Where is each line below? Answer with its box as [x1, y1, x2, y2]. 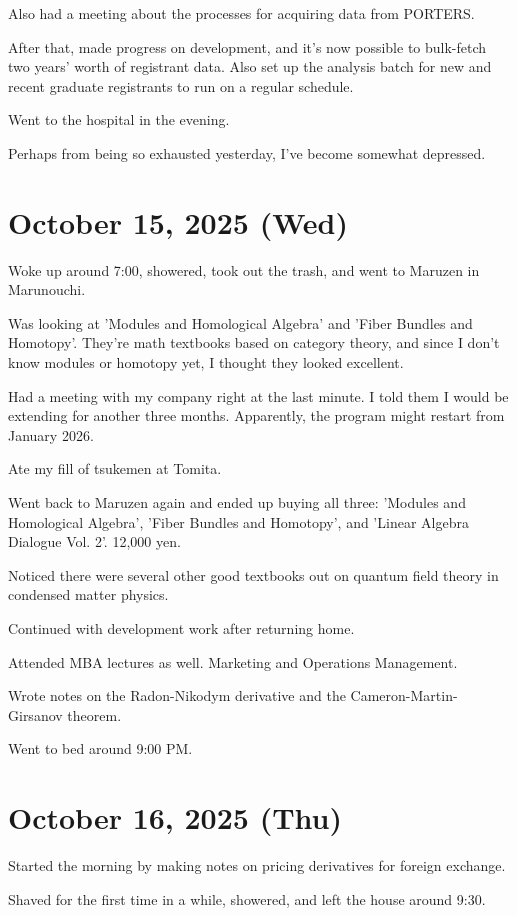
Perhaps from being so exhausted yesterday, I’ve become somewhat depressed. [8, 142, 486, 163]
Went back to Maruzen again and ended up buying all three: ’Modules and [8, 492, 466, 513]
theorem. [67, 704, 122, 725]
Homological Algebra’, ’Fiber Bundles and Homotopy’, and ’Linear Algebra [8, 511, 469, 532]
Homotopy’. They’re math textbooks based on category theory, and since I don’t [8, 332, 500, 353]
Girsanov [8, 704, 63, 725]
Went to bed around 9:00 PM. [8, 738, 193, 759]
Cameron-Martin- [350, 685, 458, 706]
